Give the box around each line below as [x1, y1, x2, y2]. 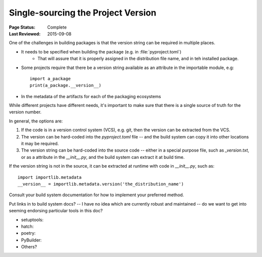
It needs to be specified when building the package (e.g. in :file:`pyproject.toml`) [21, 49, 181, 54]
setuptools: [21, 217, 44, 223]
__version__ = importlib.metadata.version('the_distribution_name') [17, 181, 184, 187]
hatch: [21, 223, 34, 229]
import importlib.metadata [17, 174, 82, 180]
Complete [47, 24, 67, 30]
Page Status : [9, 24, 36, 30]
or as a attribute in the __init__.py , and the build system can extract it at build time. [21, 154, 185, 160]
